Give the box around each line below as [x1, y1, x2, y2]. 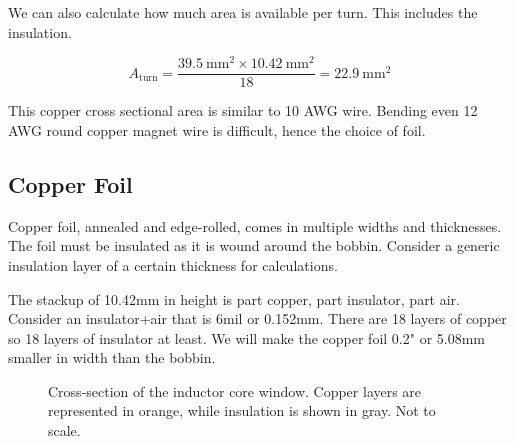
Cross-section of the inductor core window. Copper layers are [48, 380, 422, 401]
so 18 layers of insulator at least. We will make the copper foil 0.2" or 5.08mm [8, 327, 485, 348]
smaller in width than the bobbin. [8, 347, 216, 368]
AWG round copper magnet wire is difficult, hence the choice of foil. [8, 119, 426, 140]
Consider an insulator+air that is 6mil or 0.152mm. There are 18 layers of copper [8, 308, 507, 329]
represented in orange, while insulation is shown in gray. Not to [48, 400, 436, 421]
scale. [48, 420, 81, 441]
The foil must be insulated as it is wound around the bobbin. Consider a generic [8, 235, 500, 256]
